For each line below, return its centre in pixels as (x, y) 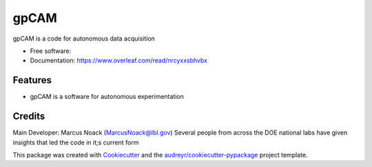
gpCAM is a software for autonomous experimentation (107, 97)
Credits (29, 116)
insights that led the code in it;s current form (76, 142)
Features (32, 80)
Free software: (51, 51)
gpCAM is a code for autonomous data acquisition (84, 38)
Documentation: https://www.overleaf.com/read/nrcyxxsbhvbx (119, 60)
